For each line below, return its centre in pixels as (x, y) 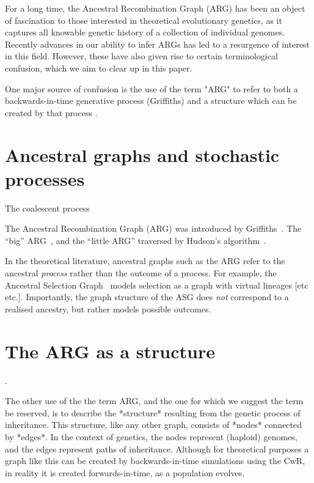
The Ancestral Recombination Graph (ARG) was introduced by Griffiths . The (153, 228)
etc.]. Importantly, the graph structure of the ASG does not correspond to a (147, 297)
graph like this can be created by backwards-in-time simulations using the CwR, (155, 461)
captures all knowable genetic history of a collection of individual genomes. (145, 32)
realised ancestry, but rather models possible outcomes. (108, 308)
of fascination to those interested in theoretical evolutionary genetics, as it (144, 20)
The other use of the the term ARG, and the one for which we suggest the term (154, 401)
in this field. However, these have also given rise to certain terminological (141, 56)
